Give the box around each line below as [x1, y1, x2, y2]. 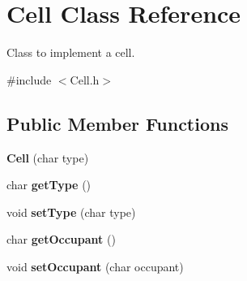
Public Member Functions [6, 110, 228, 136]
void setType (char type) [6, 203, 136, 220]
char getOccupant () [6, 231, 116, 248]
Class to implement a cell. [6, 44, 135, 61]
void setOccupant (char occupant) [6, 257, 184, 275]
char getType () [6, 176, 92, 193]
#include [6, 71, 52, 88]
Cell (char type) [6, 149, 89, 166]
